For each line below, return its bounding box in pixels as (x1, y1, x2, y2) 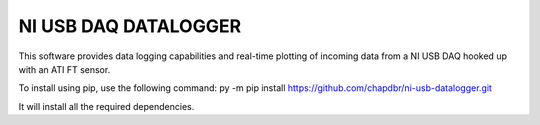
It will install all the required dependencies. (18, 100, 195, 112)
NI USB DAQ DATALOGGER (18, 15, 242, 37)
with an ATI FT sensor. (18, 63, 111, 75)
